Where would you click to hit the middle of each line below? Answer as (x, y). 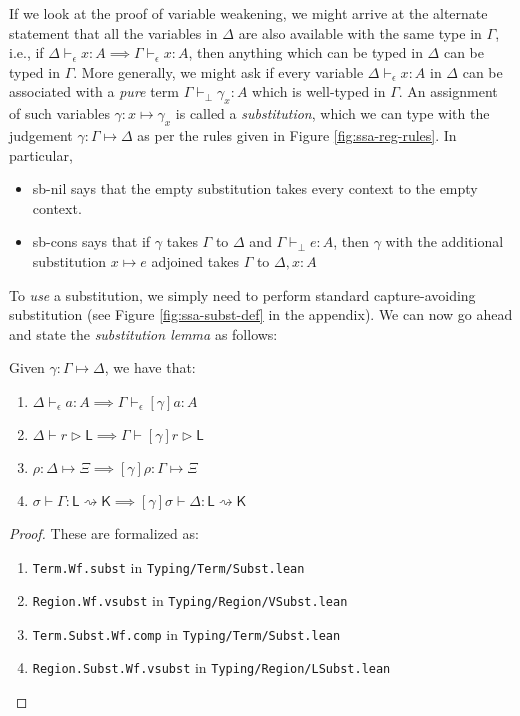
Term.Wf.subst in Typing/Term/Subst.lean (168, 566)
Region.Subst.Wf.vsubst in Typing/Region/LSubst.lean (211, 667)
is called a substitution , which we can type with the (332, 113)
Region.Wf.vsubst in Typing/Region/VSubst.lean (190, 600)
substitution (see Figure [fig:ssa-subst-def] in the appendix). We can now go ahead (261, 314)
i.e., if (26, 52)
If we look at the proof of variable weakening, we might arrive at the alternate (248, 13)
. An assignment (448, 91)
